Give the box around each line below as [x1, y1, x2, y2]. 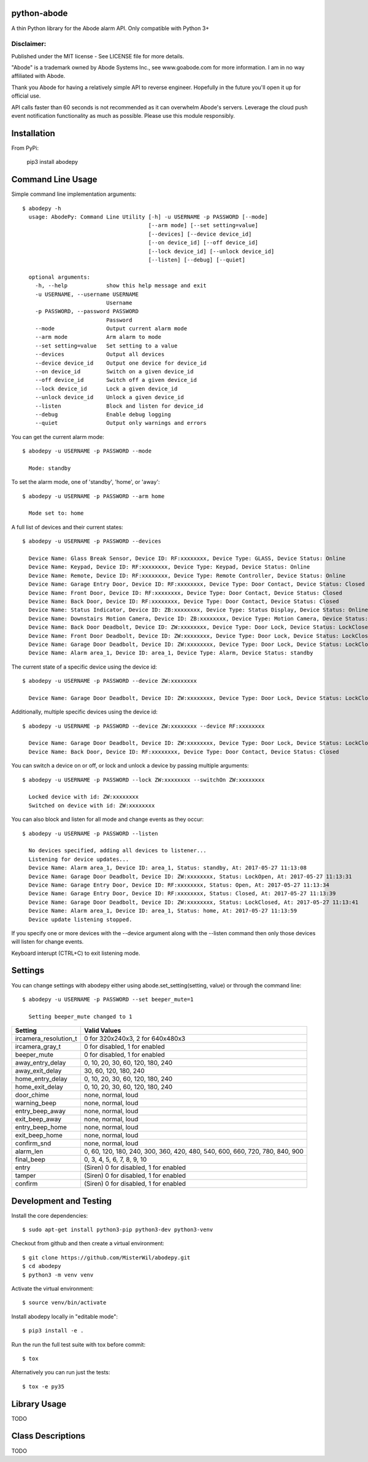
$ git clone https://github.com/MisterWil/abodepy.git [22, 1254, 191, 1261]
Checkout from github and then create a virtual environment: [11, 1240, 165, 1247]
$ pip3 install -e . [22, 1327, 84, 1334]
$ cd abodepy [22, 1262, 61, 1270]
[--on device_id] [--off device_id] [148, 239, 259, 246]
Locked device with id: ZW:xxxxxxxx [28, 793, 139, 801]
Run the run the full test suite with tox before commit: [11, 1340, 146, 1348]
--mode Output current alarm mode [34, 325, 187, 332]
